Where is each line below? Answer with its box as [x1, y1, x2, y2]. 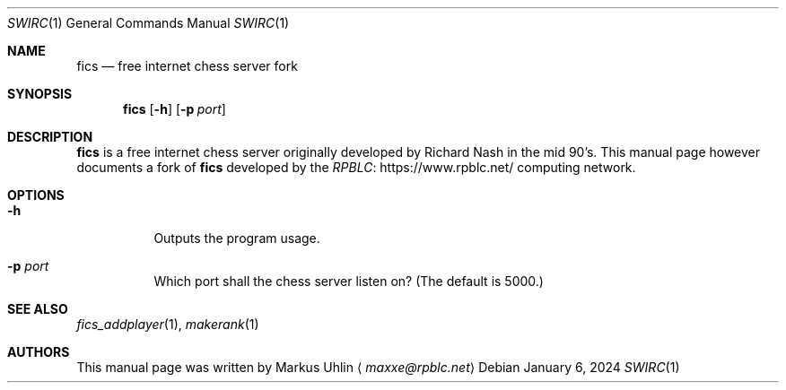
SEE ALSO [7, 301, 68, 316]
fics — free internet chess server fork [76, 58, 298, 74]
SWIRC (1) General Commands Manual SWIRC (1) [7, 15, 290, 30]
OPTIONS [7, 187, 65, 203]
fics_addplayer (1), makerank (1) [76, 316, 259, 332]
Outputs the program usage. [153, 230, 320, 246]
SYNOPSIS [7, 86, 73, 101]
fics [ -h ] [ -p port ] [123, 101, 226, 117]
